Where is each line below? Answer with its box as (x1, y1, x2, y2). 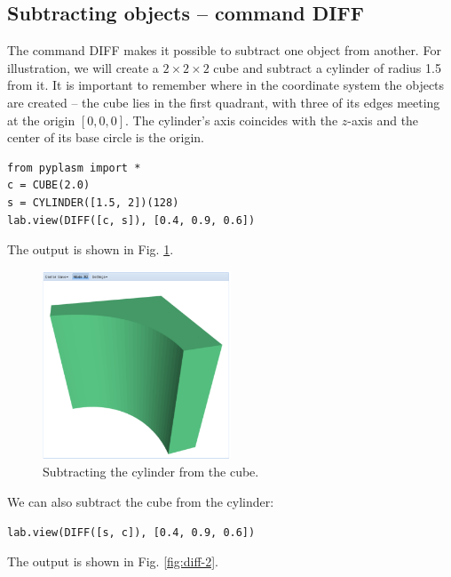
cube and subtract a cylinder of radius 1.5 (213, 58, 441, 76)
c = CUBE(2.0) (7, 179, 91, 192)
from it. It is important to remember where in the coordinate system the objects (7, 76, 445, 94)
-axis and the (347, 110, 419, 129)
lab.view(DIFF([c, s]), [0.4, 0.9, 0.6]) (7, 213, 256, 227)
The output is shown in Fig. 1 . (7, 240, 174, 259)
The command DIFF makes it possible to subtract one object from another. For (7, 41, 441, 60)
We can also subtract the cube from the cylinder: (7, 492, 274, 510)
